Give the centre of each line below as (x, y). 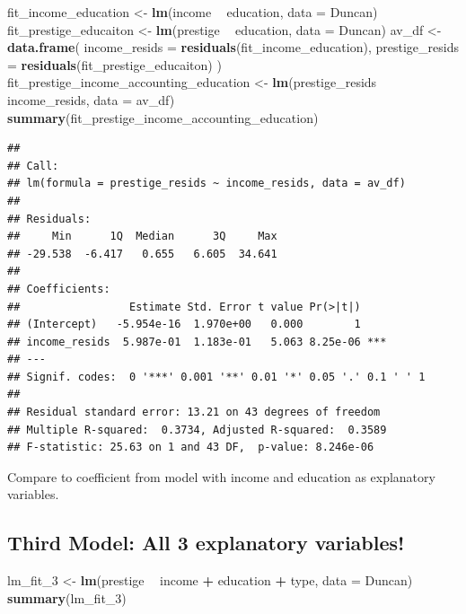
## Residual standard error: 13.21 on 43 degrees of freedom (194, 412)
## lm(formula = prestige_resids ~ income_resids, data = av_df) (207, 184)
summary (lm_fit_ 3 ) (67, 597)
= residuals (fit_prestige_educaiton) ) (114, 64)
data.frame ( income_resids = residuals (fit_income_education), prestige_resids (233, 47)
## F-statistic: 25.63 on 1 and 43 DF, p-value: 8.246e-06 (191, 447)
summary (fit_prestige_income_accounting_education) (163, 117)
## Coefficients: (59, 289)
